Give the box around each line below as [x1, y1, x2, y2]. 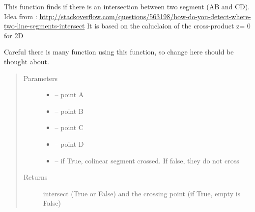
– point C [55, 122, 84, 132]
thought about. [4, 56, 49, 66]
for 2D [4, 30, 24, 40]
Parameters [23, 73, 57, 83]
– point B [55, 106, 84, 116]
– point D [55, 138, 84, 149]
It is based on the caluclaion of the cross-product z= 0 [87, 21, 251, 31]
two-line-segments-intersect [4, 21, 85, 31]
